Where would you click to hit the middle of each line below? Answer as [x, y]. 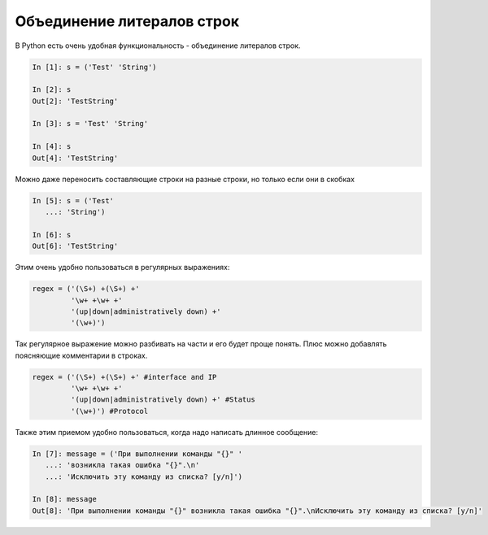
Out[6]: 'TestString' [75, 246]
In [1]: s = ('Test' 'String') [95, 67]
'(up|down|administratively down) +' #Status [163, 400]
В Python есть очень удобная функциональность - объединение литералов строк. [158, 46]
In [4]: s [52, 147]
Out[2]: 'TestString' [75, 101]
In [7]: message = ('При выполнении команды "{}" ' [137, 454]
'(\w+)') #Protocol [109, 411]
